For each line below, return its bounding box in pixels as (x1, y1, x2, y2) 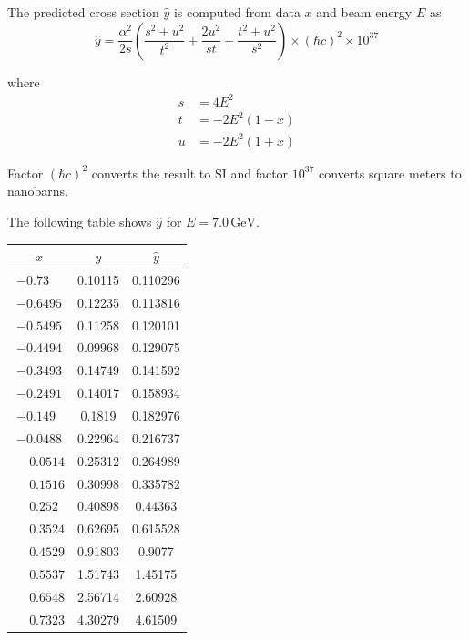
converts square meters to (318, 163, 462, 182)
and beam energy (316, 3, 413, 21)
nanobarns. (7, 181, 69, 200)
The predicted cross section (7, 3, 159, 21)
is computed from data (173, 3, 301, 21)
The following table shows (7, 211, 152, 230)
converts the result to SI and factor (91, 163, 289, 182)
